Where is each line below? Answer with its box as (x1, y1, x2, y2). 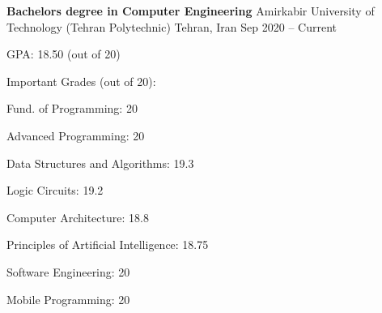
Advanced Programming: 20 (6, 126, 145, 144)
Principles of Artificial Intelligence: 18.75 (6, 236, 209, 253)
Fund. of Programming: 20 (6, 100, 138, 117)
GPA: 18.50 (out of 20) (6, 45, 121, 62)
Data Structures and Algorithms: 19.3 (6, 154, 194, 171)
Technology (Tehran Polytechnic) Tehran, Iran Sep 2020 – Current (6, 18, 337, 35)
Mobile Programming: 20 (6, 290, 130, 307)
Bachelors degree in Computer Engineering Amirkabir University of (6, 2, 375, 19)
